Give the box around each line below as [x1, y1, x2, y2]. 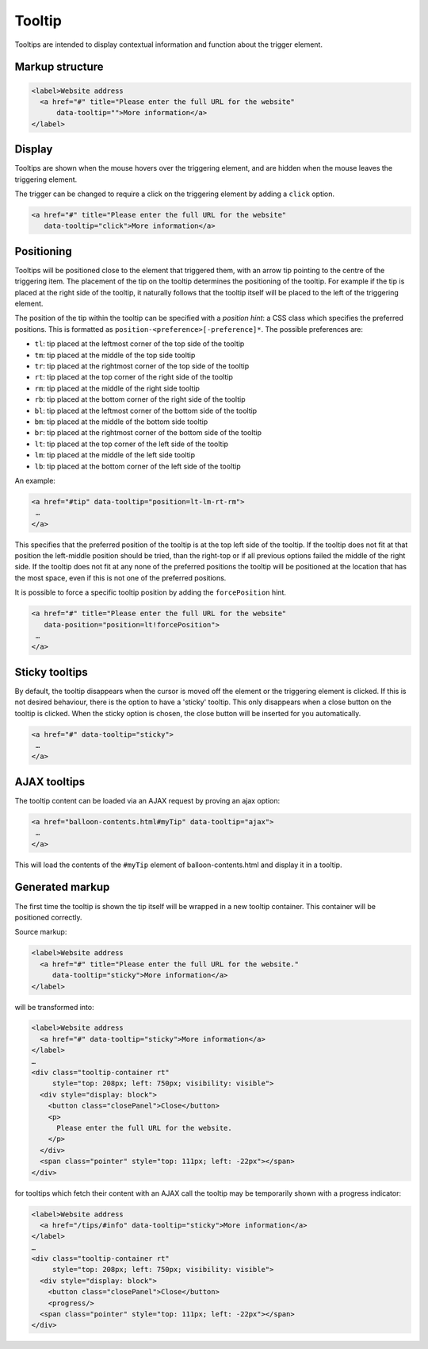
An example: [14, 476, 55, 485]
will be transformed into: [14, 1002, 94, 1012]
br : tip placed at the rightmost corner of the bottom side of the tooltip [34, 428, 262, 437]
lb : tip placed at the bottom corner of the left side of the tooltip [34, 461, 241, 471]
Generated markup [14, 881, 110, 894]
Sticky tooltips [14, 665, 89, 679]
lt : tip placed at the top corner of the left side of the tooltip [34, 439, 229, 449]
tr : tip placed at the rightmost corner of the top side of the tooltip [34, 361, 250, 371]
